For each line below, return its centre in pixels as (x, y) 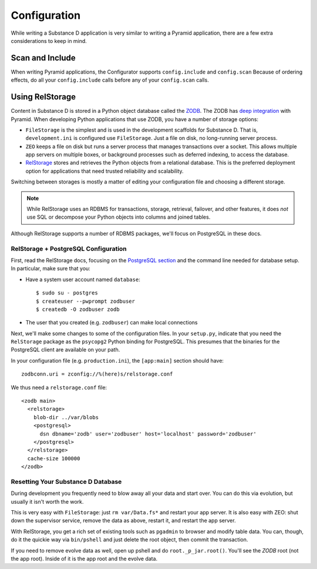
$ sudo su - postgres (67, 293)
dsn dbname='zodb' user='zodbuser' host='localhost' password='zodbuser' (148, 434)
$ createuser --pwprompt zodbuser (85, 301)
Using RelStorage (43, 97)
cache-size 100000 (54, 458)
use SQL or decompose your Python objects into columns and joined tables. (119, 217)
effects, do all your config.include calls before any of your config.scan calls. (110, 80)
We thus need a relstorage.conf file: (59, 387)
